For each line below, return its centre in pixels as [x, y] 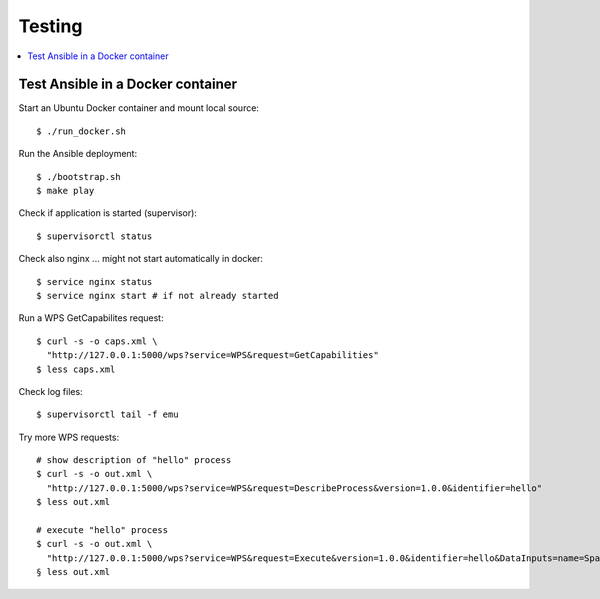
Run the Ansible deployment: [78, 154]
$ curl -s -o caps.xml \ [97, 341]
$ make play [65, 191]
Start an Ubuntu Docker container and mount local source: [139, 108]
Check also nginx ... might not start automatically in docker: [141, 259]
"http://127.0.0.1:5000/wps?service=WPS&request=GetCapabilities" [212, 355]
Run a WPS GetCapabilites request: [91, 318]
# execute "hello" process [102, 530]
